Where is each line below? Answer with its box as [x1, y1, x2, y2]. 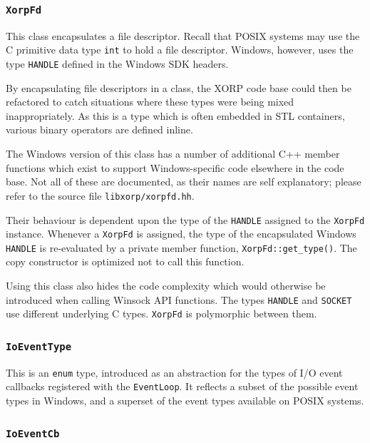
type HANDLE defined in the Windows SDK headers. [6, 56, 229, 71]
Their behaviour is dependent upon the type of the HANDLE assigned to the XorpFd [6, 212, 365, 227]
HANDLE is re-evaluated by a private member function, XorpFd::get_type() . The [6, 240, 357, 255]
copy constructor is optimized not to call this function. [6, 254, 245, 269]
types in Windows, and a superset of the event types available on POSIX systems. [6, 393, 364, 408]
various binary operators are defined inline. [6, 122, 193, 137]
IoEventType [6, 340, 72, 352]
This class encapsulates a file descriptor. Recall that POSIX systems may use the [6, 28, 360, 43]
